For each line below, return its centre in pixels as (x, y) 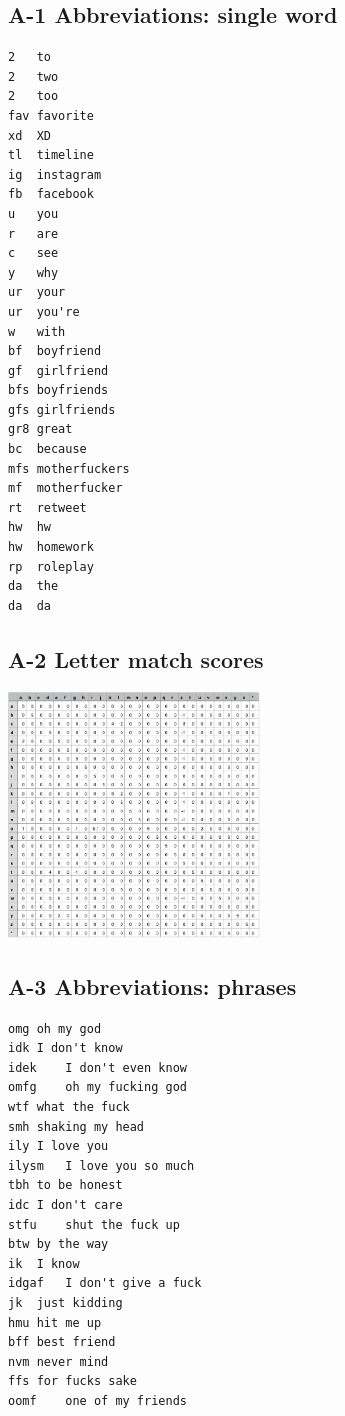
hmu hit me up (55, 1322)
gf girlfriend (58, 370)
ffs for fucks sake (72, 1381)
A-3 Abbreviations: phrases (152, 985)
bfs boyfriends (58, 390)
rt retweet (47, 507)
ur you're (44, 311)
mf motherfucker (65, 488)
